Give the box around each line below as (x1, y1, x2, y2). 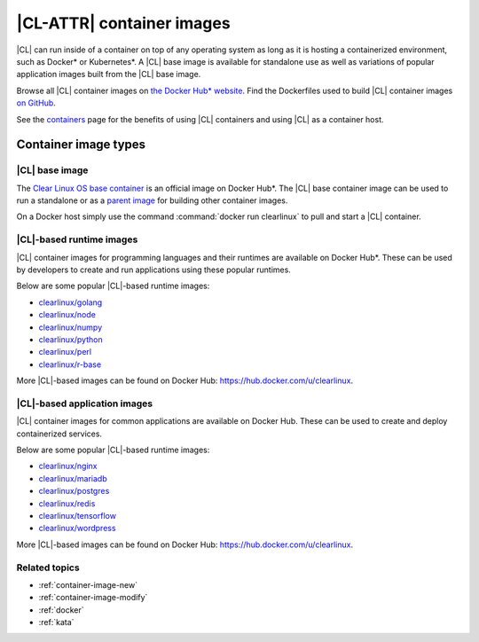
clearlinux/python (38, 333, 103, 345)
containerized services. (16, 428, 102, 439)
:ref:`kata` (38, 617, 75, 628)
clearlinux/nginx (38, 461, 98, 472)
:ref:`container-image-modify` (38, 592, 148, 603)
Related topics (16, 561, 80, 574)
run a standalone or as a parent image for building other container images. (16, 195, 288, 206)
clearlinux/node (38, 309, 97, 320)
